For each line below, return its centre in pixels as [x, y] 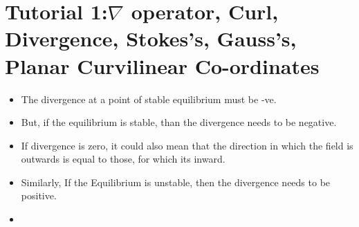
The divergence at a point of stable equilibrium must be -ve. [149, 99]
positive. [39, 196]
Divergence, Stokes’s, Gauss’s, [151, 38]
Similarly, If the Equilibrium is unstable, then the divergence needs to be [176, 182]
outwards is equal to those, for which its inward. [123, 159]
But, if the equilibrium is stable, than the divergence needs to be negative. [179, 122]
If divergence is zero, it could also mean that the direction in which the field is [187, 145]
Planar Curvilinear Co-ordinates [162, 65]
